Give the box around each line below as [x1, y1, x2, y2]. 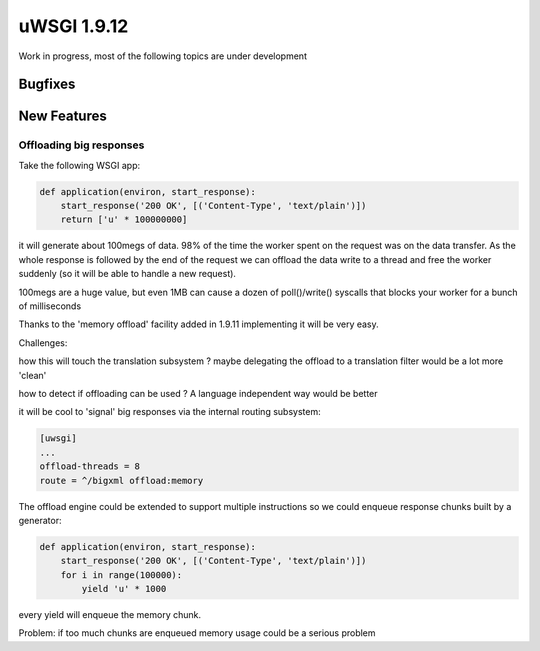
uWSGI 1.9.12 [18, 15, 129, 37]
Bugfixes [18, 76, 76, 93]
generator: [18, 514, 62, 526]
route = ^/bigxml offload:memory [39, 475, 204, 486]
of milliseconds [18, 300, 82, 312]
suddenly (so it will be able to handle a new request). [18, 268, 237, 280]
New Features [18, 108, 107, 125]
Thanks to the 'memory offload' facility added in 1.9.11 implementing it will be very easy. [18, 318, 379, 330]
